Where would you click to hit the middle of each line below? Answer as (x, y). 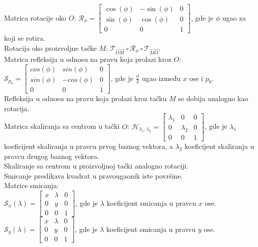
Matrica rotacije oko (35, 17)
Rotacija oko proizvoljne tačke (51, 48)
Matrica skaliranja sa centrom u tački (62, 126)
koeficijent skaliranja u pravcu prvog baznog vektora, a (89, 146)
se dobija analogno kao (213, 98)
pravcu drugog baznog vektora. (52, 156)
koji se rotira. (25, 38)
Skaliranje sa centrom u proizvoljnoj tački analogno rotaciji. (96, 166)
